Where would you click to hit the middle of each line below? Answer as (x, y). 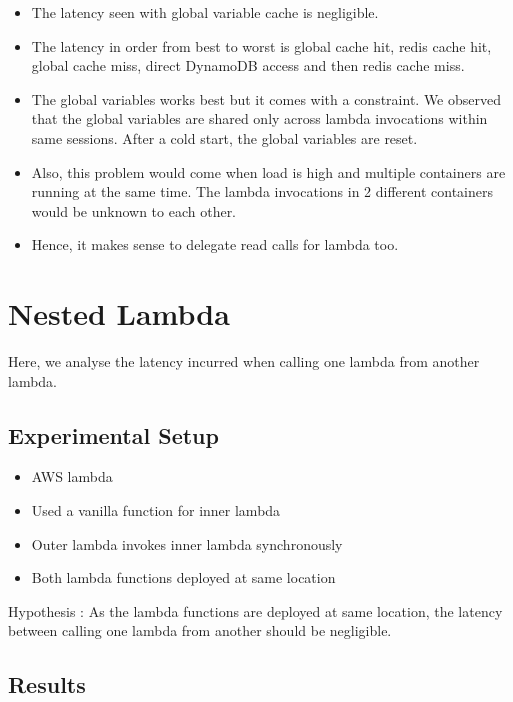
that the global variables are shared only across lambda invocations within (259, 118)
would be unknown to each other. (134, 210)
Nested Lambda (119, 313)
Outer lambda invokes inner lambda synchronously (187, 543)
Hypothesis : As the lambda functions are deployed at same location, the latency (255, 610)
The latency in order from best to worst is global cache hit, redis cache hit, (261, 45)
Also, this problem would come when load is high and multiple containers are (268, 171)
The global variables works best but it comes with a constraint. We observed (266, 98)
